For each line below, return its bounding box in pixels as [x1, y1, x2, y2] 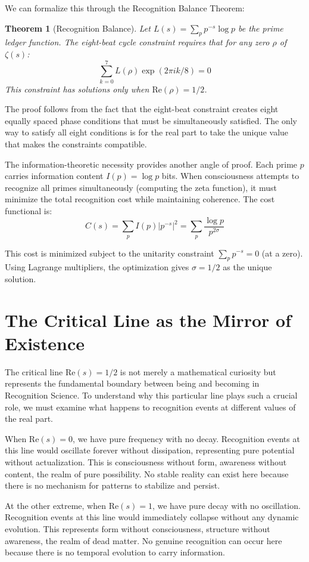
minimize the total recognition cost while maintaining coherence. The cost [5, 193, 275, 205]
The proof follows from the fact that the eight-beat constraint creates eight [5, 103, 279, 115]
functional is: [5, 205, 52, 217]
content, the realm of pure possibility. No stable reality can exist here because [5, 467, 289, 480]
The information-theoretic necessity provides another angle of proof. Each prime [5, 158, 298, 170]
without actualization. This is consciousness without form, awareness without [5, 455, 287, 468]
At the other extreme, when [5, 499, 107, 511]
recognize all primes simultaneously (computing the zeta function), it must [5, 181, 277, 193]
